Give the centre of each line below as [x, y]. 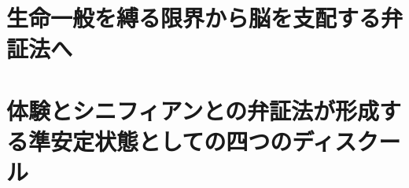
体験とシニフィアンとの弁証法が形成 [193, 110]
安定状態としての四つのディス [204, 140]
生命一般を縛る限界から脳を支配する [194, 18]
